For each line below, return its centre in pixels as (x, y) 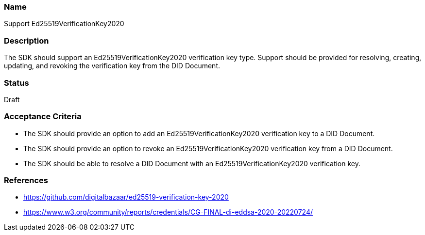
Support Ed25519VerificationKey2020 (64, 24)
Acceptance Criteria (43, 117)
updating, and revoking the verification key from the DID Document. (112, 66)
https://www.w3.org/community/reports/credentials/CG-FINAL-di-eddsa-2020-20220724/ (168, 212)
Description (26, 40)
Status (17, 83)
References (26, 180)
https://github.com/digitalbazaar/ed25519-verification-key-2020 (126, 197)
